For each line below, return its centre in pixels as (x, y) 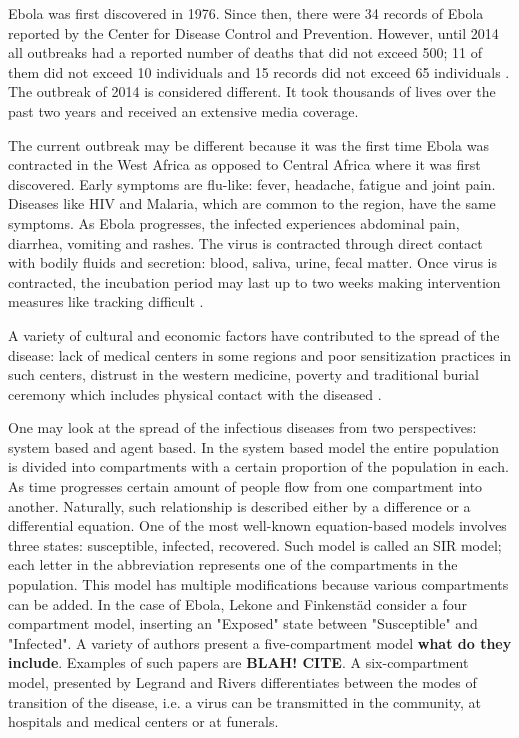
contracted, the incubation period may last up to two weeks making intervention (254, 281)
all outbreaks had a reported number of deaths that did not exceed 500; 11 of (245, 52)
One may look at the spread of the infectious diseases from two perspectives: (242, 427)
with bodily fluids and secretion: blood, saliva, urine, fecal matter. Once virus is (253, 262)
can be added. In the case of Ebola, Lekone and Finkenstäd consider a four (238, 603)
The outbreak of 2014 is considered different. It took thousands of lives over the (252, 91)
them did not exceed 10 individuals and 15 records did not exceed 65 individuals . (259, 71)
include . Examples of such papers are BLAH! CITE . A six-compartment (238, 662)
